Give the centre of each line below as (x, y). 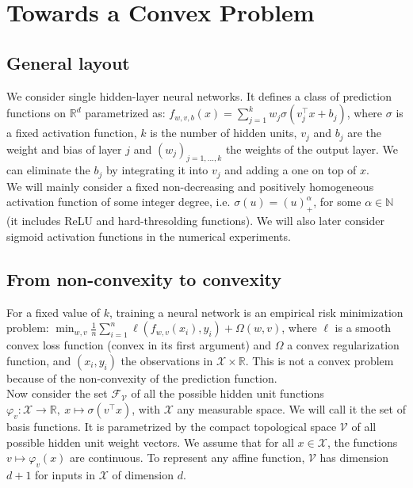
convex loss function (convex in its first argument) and (139, 345)
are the (365, 133)
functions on (36, 113)
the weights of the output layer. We (312, 149)
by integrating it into (157, 170)
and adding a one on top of (291, 170)
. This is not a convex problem (319, 360)
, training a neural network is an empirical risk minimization (256, 312)
